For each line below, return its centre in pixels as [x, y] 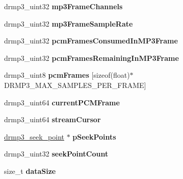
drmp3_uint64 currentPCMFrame [62, 102]
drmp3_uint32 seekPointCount [56, 154]
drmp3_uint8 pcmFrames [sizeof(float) [67, 75]
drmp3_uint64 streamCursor [53, 119]
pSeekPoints [94, 136]
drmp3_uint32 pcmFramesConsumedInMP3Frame [91, 41]
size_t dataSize [30, 171]
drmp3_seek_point [34, 136]
